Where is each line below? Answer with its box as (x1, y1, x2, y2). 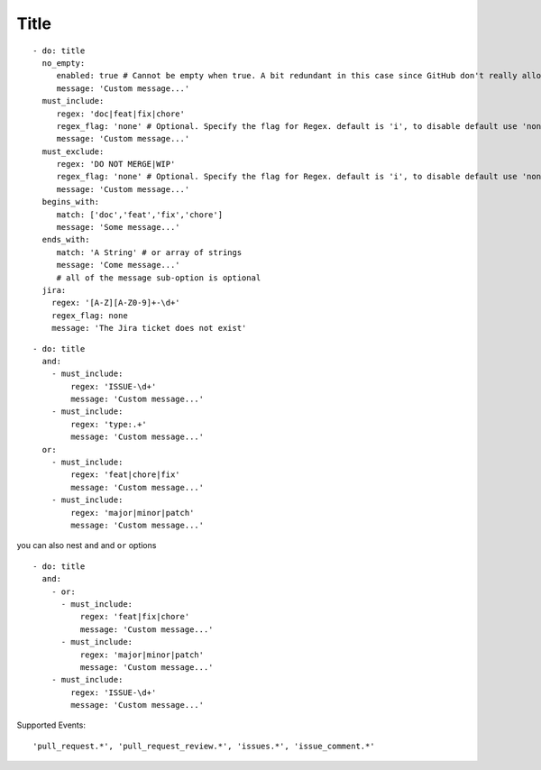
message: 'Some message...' (56, 222, 180, 233)
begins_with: (41, 197, 100, 207)
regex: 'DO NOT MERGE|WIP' (56, 159, 176, 170)
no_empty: (41, 58, 86, 68)
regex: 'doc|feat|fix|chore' (56, 108, 185, 119)
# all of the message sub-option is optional (56, 272, 261, 283)
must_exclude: (41, 146, 105, 157)
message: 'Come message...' (56, 260, 180, 270)
